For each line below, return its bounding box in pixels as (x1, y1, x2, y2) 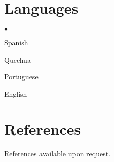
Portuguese (4, 71, 39, 82)
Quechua (4, 54, 31, 65)
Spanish (4, 37, 28, 48)
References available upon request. (4, 148, 111, 158)
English (4, 88, 27, 99)
